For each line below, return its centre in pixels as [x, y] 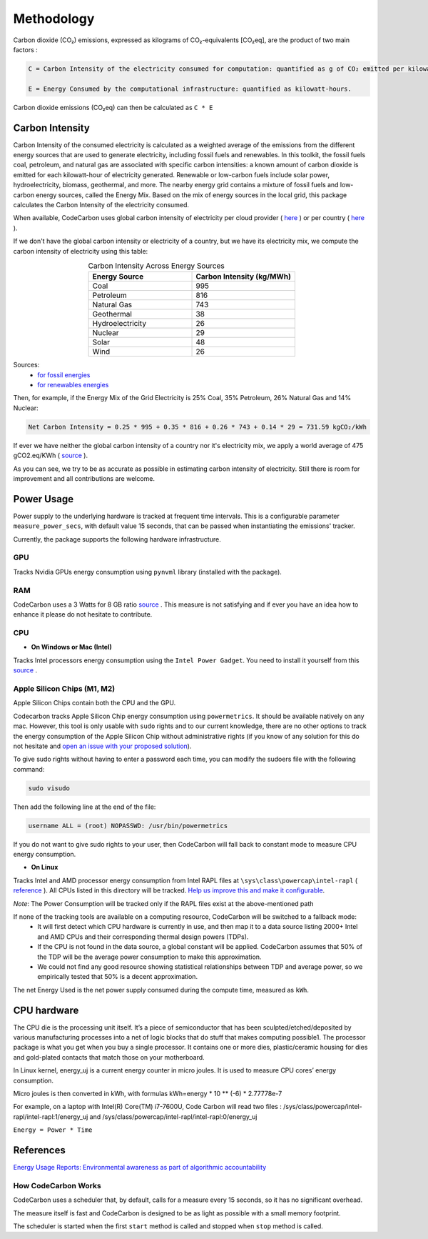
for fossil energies [64, 374]
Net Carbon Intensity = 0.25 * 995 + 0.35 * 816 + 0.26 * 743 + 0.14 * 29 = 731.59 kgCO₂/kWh [198, 427]
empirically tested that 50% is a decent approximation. [118, 977]
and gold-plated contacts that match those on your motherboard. [109, 1057]
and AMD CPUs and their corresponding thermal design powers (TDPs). [143, 937]
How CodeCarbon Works [57, 1185]
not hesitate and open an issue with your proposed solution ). [102, 746]
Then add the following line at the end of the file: [85, 807]
